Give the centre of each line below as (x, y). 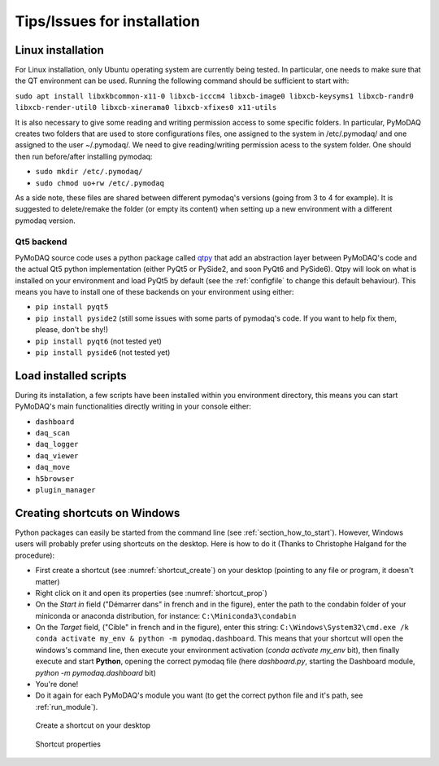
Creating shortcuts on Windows (98, 513)
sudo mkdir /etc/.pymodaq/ (89, 172)
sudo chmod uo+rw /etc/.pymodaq (100, 183)
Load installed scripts (71, 376)
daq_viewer (57, 455)
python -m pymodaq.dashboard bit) (96, 672)
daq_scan (53, 433)
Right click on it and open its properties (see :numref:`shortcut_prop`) (151, 593)
